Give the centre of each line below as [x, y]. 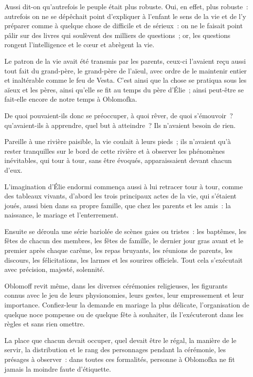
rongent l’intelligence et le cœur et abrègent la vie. [80, 45]
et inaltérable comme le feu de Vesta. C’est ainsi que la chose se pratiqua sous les [126, 80]
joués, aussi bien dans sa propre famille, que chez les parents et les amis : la [118, 205]
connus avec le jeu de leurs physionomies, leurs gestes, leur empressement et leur [124, 295]
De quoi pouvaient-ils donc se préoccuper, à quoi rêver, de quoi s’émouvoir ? [119, 115]
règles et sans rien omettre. [45, 324]
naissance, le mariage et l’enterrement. [62, 215]
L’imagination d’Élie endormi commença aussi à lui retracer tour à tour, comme [124, 186]
